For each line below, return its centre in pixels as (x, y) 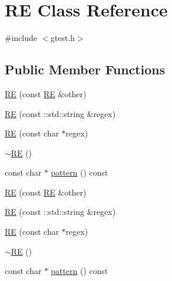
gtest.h (63, 38)
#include (21, 38)
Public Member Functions (85, 69)
